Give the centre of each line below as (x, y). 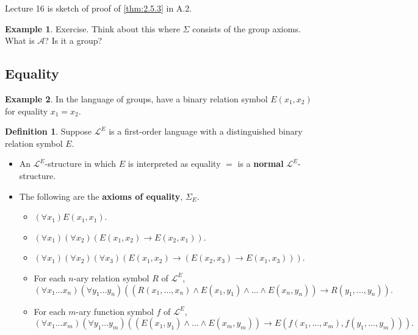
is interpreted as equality (174, 164)
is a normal (261, 164)
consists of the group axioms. (247, 28)
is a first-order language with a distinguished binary (206, 131)
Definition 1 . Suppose (49, 131)
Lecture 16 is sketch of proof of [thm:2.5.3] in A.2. (99, 8)
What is (20, 41)
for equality (27, 111)
